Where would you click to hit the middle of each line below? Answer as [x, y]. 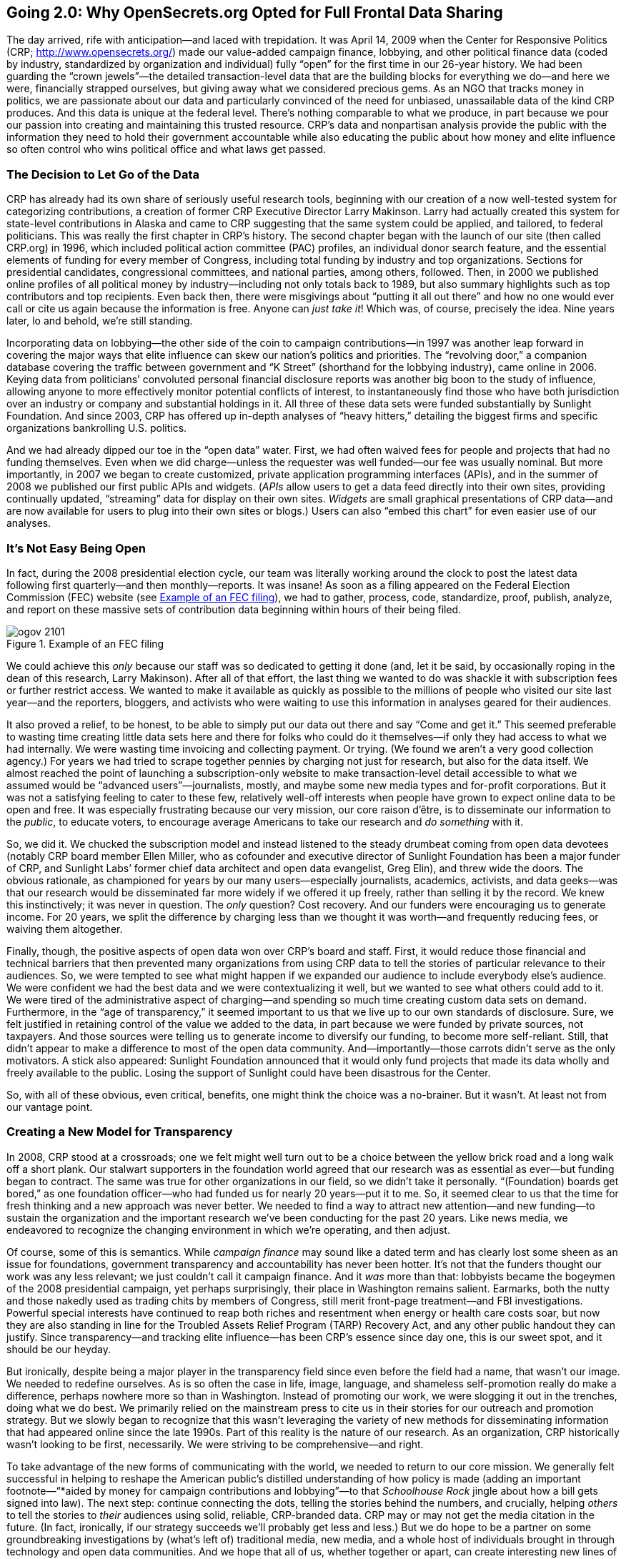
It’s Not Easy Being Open [76, 548]
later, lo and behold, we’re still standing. [100, 321]
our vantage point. [50, 1107]
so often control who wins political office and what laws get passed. [167, 149]
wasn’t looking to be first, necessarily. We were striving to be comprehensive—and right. [215, 1444]
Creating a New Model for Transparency [120, 1132]
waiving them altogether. [65, 929]
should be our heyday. [59, 1349]
